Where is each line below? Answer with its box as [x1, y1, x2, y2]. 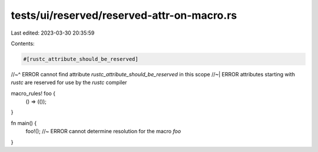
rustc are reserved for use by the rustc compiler [11, 79, 127, 86]
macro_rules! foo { [11, 90, 56, 97]
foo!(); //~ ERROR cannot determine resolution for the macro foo [25, 128, 181, 135]
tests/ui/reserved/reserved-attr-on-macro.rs [11, 9, 237, 22]
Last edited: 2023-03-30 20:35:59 [11, 29, 95, 36]
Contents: [11, 40, 35, 47]
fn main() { [11, 119, 37, 126]
